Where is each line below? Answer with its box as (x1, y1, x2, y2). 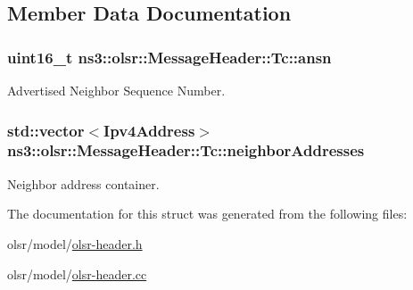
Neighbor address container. (7, 174, 160, 193)
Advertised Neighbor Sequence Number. (7, 81, 226, 99)
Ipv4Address (103, 119, 195, 141)
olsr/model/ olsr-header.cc (7, 264, 147, 283)
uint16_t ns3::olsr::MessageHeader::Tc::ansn (7, 46, 332, 68)
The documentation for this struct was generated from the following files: (7, 204, 408, 223)
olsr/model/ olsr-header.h (7, 234, 143, 253)
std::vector (7, 119, 85, 141)
